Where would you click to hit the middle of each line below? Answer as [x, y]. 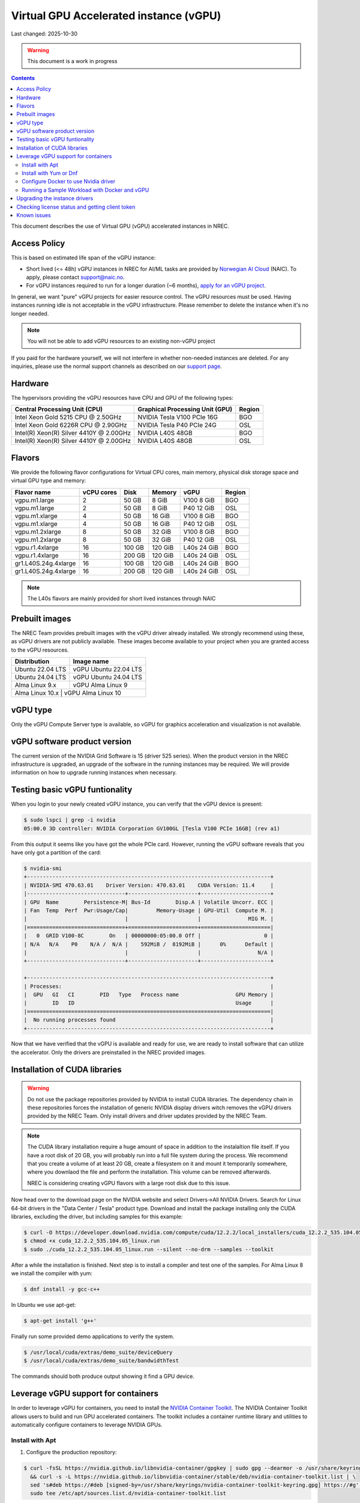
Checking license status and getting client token [76, 207]
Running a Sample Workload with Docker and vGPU [85, 190]
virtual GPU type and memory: [49, 480]
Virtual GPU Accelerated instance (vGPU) [116, 16]
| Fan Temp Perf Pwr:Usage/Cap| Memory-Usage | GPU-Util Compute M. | [149, 911]
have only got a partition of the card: [56, 853]
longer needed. [30, 313]
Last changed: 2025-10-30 [44, 34]
